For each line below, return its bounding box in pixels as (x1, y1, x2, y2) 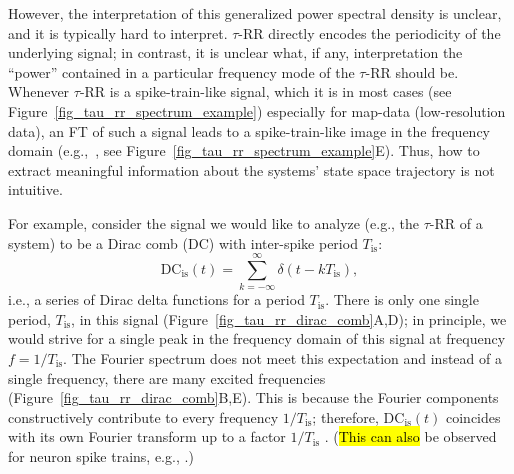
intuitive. (8, 179, 63, 200)
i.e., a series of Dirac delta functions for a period (8, 289, 305, 310)
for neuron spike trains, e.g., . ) (8, 446, 194, 466)
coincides (445, 406, 501, 427)
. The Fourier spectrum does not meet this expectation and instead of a (63, 348, 502, 369)
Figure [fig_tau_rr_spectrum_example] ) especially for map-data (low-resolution (8, 100, 506, 121)
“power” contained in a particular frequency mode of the (8, 61, 355, 82)
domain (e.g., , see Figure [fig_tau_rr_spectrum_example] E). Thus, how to (8, 140, 480, 161)
